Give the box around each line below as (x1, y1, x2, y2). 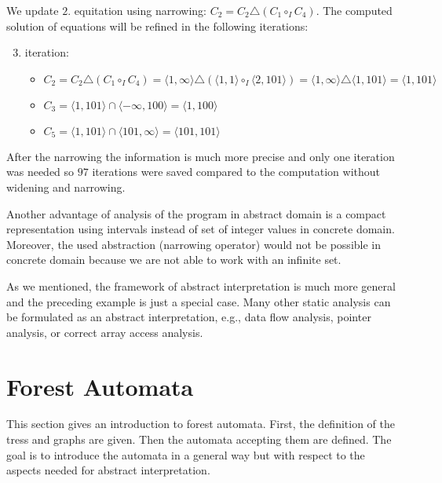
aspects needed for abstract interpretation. (6, 462, 210, 478)
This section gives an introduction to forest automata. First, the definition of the (6, 415, 395, 432)
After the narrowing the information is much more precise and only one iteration (6, 148, 395, 164)
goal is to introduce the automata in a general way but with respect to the (6, 446, 365, 463)
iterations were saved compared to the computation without (92, 163, 380, 180)
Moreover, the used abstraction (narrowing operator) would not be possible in (6, 236, 382, 252)
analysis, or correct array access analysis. (6, 324, 203, 340)
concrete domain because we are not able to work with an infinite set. (6, 251, 342, 268)
